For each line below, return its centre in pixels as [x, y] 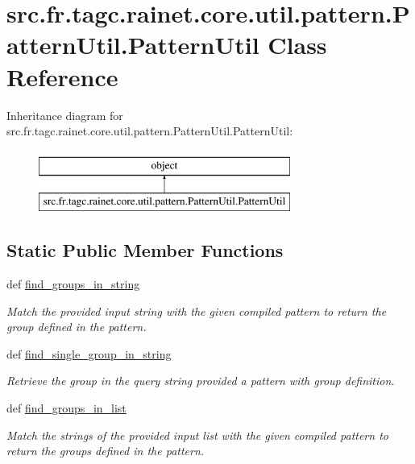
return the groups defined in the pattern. [106, 451]
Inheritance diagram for [65, 115]
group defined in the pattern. [77, 327]
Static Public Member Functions [145, 250]
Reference [62, 76]
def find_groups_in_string [73, 284]
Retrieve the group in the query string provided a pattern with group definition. [201, 381]
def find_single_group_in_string [89, 353]
